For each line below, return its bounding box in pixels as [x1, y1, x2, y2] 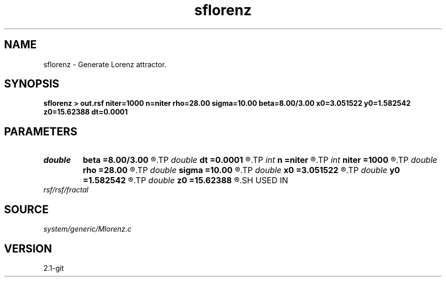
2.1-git [43, 263, 64, 272]
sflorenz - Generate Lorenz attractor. [43, 60, 166, 69]
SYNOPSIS [4, 77, 60, 91]
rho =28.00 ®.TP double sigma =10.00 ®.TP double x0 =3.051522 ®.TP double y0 [82, 165, 400, 176]
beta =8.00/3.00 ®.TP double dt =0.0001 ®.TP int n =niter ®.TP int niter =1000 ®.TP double [82, 155, 437, 165]
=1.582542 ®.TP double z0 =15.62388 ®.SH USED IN [82, 175, 288, 186]
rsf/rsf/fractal [43, 185, 89, 194]
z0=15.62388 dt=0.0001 [43, 107, 128, 117]
